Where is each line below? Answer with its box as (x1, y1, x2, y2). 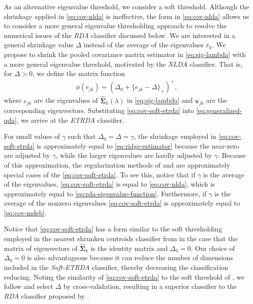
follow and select (4, 281, 54, 291)
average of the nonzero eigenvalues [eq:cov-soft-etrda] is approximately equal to (4, 198, 240, 208)
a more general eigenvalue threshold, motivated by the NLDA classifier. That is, (4, 58, 243, 69)
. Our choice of (191, 243, 235, 253)
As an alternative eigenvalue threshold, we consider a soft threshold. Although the (4, 1, 249, 11)
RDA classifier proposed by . (4, 290, 89, 301)
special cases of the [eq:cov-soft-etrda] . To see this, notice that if (4, 169, 195, 179)
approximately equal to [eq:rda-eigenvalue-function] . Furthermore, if (4, 188, 207, 198)
